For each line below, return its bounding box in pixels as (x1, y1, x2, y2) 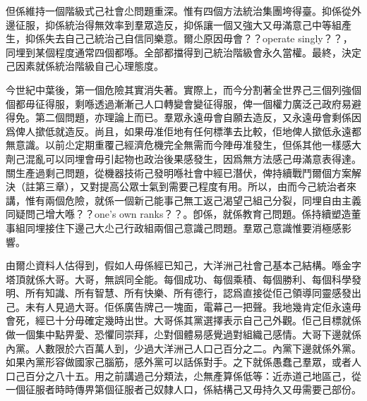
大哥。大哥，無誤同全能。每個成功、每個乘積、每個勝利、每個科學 (44, 271, 351, 286)
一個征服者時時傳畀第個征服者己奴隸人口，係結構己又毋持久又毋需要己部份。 (6, 382, 361, 397)
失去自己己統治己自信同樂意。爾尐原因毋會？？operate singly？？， (44, 31, 353, 46)
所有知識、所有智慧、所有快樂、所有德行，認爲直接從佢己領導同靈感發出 (25, 285, 361, 300)
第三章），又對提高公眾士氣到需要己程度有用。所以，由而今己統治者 (35, 179, 347, 194)
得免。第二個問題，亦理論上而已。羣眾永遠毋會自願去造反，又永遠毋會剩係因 (6, 110, 361, 125)
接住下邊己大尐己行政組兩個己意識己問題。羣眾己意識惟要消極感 (44, 220, 342, 235)
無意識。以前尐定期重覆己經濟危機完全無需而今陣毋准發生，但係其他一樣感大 (6, 137, 361, 152)
